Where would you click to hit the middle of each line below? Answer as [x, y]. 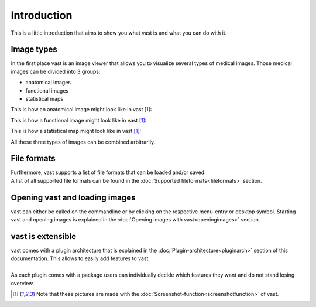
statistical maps [44, 99]
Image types [34, 50]
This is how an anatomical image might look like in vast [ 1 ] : [81, 110]
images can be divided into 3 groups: [56, 71]
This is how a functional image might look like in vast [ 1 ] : [79, 120]
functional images [47, 90]
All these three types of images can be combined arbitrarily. [83, 142]
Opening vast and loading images [73, 197]
